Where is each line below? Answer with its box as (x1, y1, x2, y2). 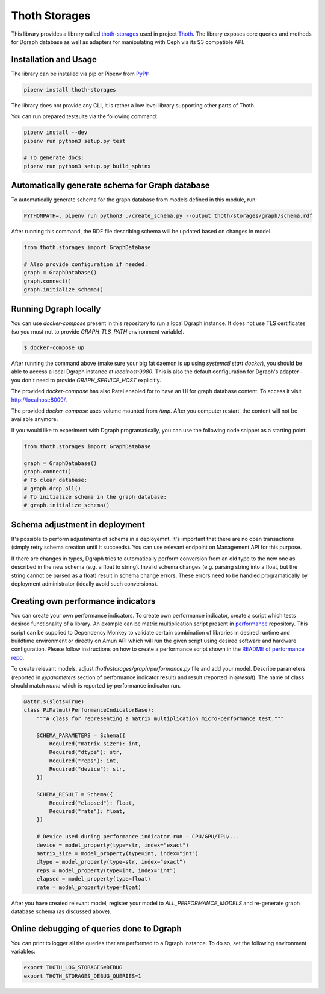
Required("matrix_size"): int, (49, 740, 141, 747)
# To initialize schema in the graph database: (23, 493, 167, 501)
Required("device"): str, (49, 766, 126, 773)
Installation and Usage (11, 54, 97, 65)
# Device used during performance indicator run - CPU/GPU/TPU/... (36, 833, 240, 840)
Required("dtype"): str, (49, 749, 123, 756)
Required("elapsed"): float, (49, 799, 135, 806)
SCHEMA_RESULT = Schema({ (36, 791, 113, 798)
